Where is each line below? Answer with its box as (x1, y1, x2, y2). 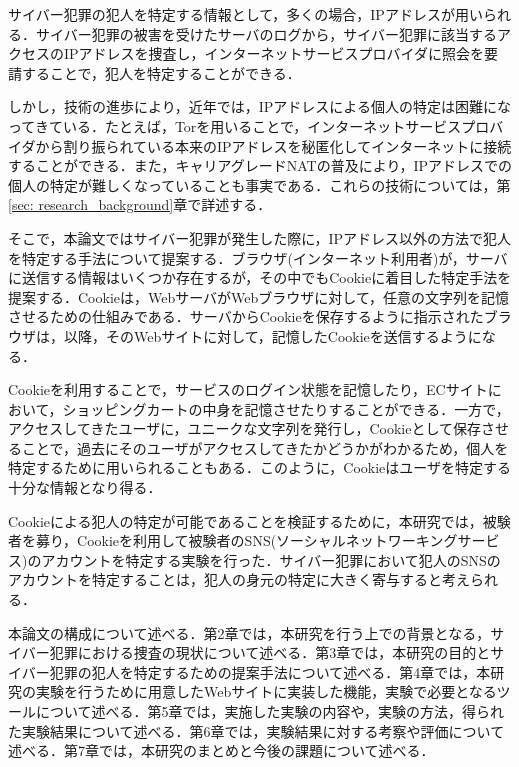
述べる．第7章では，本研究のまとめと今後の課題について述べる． (8, 740, 435, 761)
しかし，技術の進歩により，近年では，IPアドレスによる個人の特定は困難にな (8, 96, 511, 117)
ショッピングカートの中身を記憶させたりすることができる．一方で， (62, 398, 510, 419)
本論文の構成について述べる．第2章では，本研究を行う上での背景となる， (8, 622, 491, 643)
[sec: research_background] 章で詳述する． (8, 194, 272, 215)
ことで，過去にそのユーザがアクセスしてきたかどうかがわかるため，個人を (21, 437, 509, 458)
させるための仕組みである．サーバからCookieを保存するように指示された (8, 306, 484, 327)
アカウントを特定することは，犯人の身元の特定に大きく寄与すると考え (8, 569, 470, 590)
